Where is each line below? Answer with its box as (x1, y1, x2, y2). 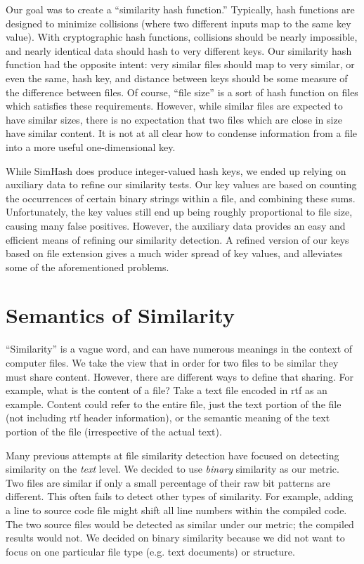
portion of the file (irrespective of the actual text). (6, 424, 222, 438)
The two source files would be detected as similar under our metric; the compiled (6, 516, 354, 531)
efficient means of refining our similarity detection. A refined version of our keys (6, 232, 349, 247)
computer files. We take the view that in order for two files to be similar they (6, 355, 339, 369)
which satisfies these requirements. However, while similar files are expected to (6, 98, 343, 113)
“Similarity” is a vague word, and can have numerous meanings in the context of (6, 341, 353, 356)
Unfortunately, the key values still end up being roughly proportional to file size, (6, 204, 353, 219)
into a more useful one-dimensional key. (6, 139, 176, 154)
